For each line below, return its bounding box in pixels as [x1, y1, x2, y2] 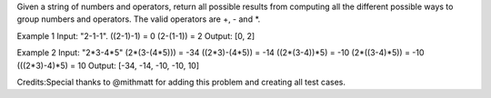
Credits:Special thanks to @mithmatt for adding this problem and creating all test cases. [16, 76, 346, 87]
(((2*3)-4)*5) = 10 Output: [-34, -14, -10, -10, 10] [16, 60, 200, 71]
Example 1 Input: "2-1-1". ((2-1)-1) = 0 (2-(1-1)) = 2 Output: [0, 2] [16, 30, 256, 41]
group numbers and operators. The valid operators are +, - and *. [16, 14, 261, 24]
